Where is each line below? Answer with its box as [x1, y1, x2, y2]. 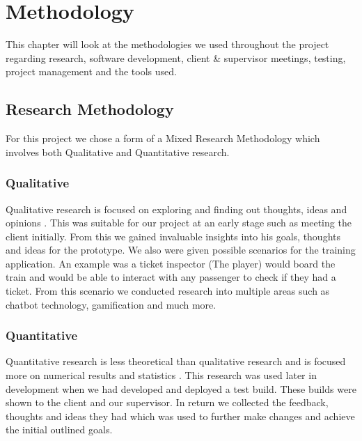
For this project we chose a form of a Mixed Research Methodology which [6, 131, 320, 146]
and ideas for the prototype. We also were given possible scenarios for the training [6, 242, 356, 257]
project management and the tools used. [6, 64, 177, 79]
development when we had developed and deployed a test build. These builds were [6, 381, 356, 396]
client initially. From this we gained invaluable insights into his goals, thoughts [6, 229, 341, 243]
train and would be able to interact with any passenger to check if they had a [6, 270, 336, 284]
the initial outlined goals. [6, 422, 113, 437]
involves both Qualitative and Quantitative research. [6, 144, 230, 159]
